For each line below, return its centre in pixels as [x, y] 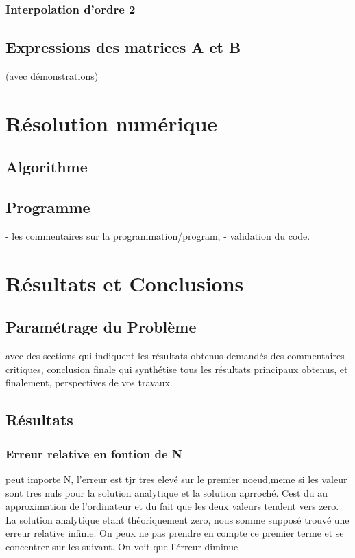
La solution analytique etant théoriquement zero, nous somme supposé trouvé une [177, 519]
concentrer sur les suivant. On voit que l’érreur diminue [122, 546]
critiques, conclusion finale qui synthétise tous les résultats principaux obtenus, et [177, 369]
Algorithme [47, 167]
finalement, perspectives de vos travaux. [89, 382]
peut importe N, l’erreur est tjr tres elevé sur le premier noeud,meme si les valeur [176, 479]
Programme [48, 207]
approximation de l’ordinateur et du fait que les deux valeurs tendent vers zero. [172, 506]
